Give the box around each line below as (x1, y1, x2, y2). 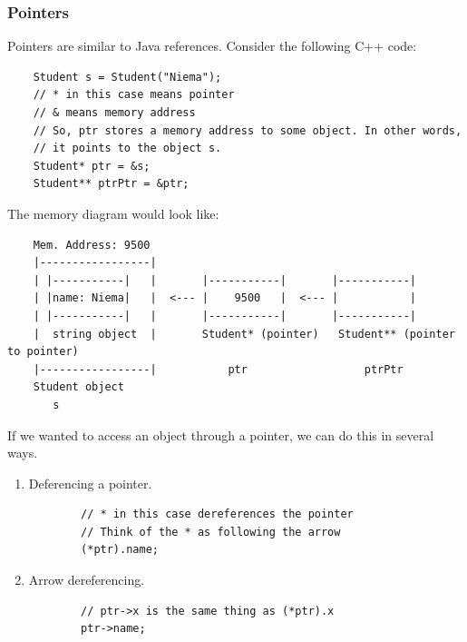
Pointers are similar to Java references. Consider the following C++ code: (7, 36, 417, 55)
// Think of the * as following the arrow (81, 525, 341, 538)
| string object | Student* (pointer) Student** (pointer (33, 327, 455, 341)
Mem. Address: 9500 (33, 238, 151, 252)
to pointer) (7, 345, 79, 359)
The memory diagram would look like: (7, 203, 219, 222)
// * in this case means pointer (33, 88, 235, 102)
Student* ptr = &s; (33, 159, 151, 173)
